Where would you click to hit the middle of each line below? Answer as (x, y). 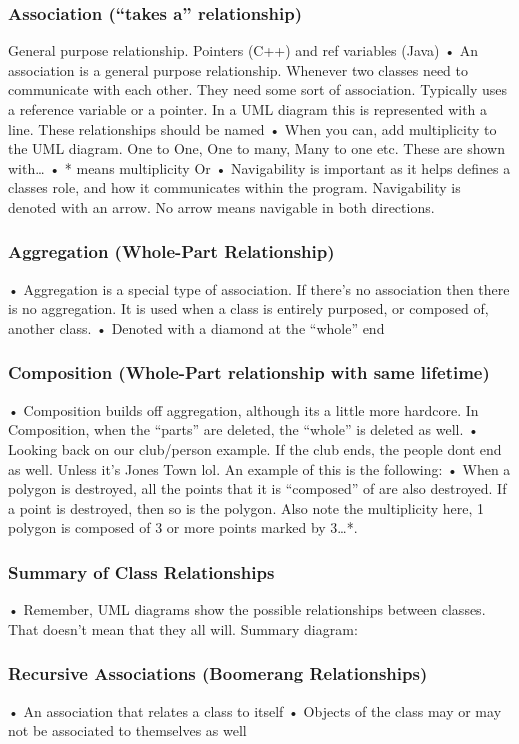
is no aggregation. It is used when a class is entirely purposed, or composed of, (248, 308)
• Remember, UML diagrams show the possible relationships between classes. (247, 609)
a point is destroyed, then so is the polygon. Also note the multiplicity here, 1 (246, 507)
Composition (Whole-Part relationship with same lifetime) (249, 372)
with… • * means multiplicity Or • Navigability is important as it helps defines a (259, 167)
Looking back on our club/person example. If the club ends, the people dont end (255, 448)
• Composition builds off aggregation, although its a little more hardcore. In (243, 409)
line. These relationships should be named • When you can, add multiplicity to (252, 128)
